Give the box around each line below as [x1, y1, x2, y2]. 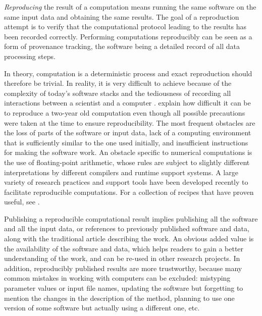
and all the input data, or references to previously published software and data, [4, 223, 249, 234]
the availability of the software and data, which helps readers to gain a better [4, 243, 244, 253]
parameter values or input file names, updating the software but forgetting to [4, 283, 243, 293]
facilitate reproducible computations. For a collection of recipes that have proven [4, 186, 254, 197]
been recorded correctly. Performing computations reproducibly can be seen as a [4, 31, 252, 41]
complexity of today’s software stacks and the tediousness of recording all [4, 87, 231, 98]
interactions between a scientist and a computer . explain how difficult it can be [4, 97, 251, 108]
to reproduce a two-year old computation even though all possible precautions [4, 107, 245, 118]
